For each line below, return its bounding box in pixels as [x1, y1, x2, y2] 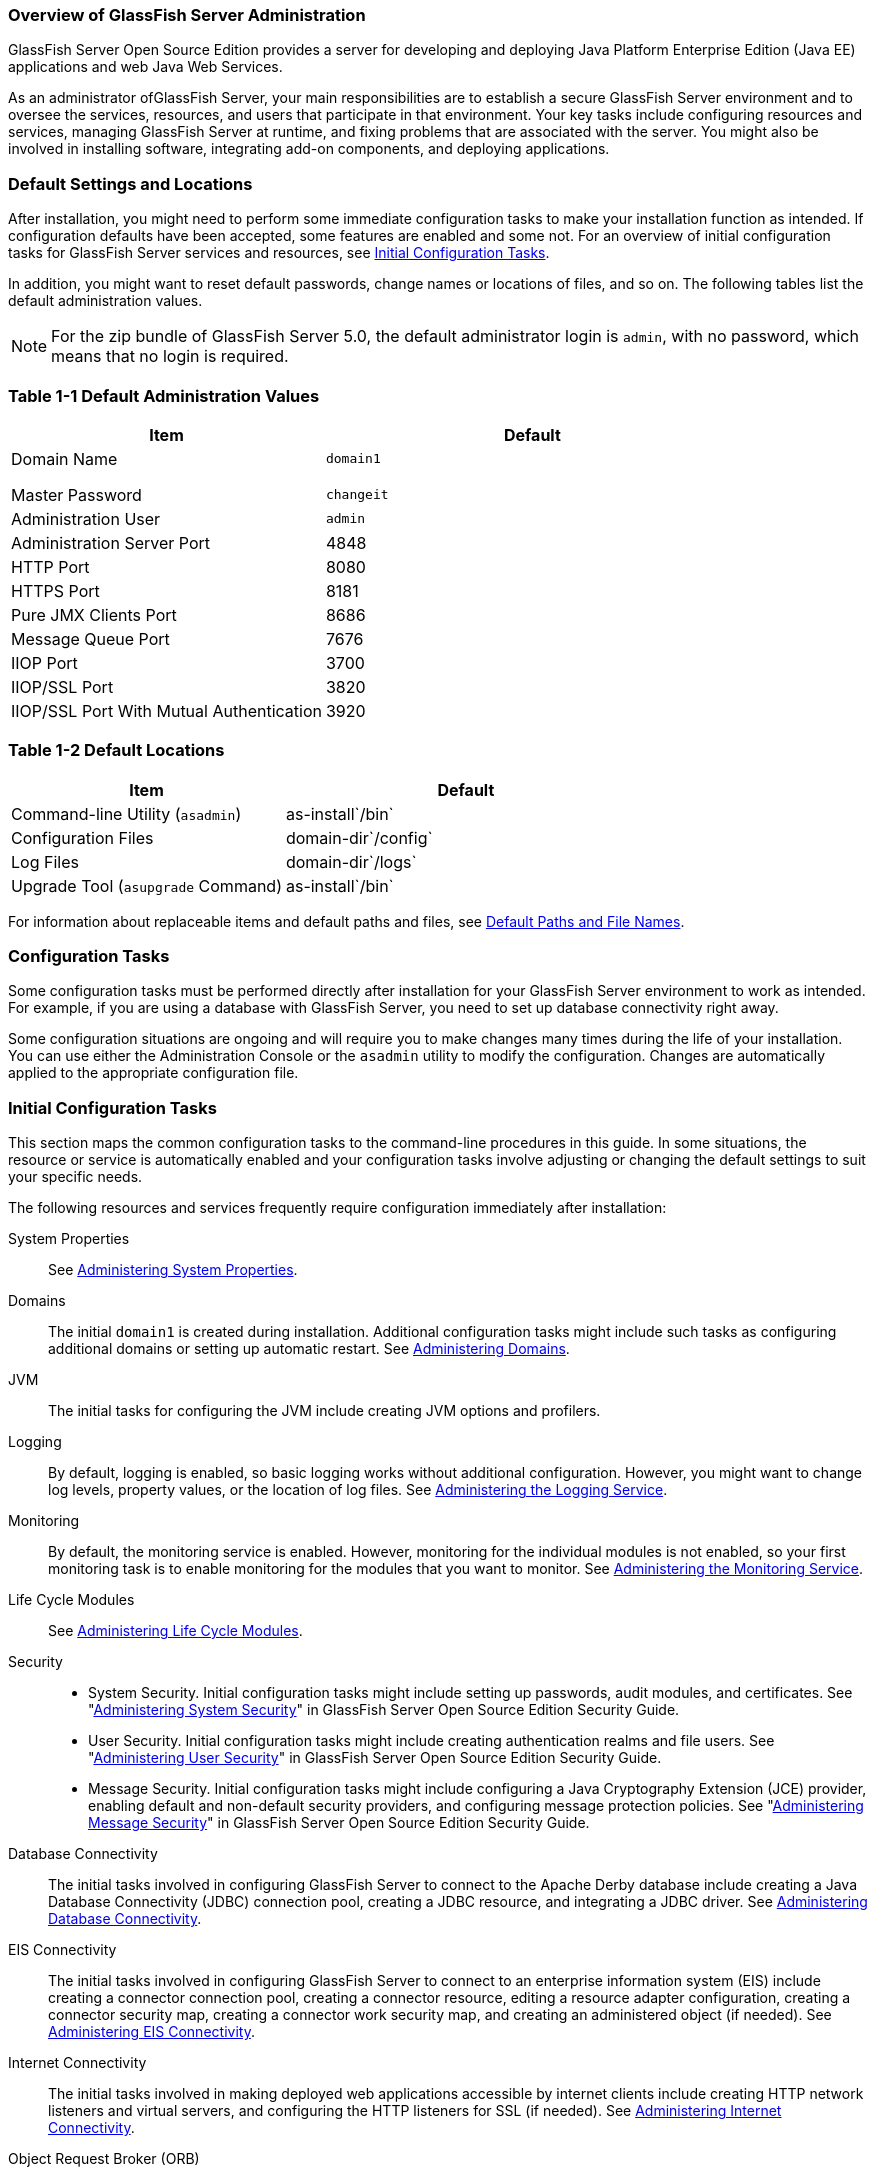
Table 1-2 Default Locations [8, 740, 225, 761]
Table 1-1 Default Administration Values [8, 385, 320, 406]
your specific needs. [8, 1168, 143, 1186]
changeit [325, 487, 389, 503]
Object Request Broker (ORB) [8, 2150, 200, 2168]
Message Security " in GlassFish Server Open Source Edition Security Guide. [88, 1814, 590, 1832]
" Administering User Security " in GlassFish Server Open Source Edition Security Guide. [88, 1749, 662, 1767]
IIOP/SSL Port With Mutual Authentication [11, 700, 322, 721]
